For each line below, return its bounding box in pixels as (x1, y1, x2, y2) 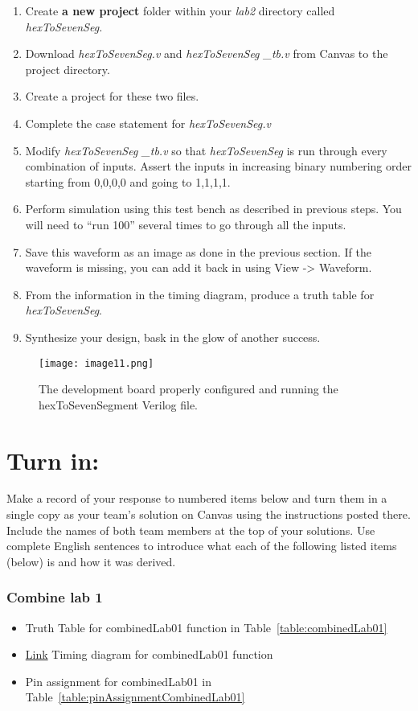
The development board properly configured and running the (39, 380, 338, 397)
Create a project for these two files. (25, 88, 199, 105)
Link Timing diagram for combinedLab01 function (25, 646, 273, 663)
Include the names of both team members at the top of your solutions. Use (6, 521, 375, 538)
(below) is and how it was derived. (6, 553, 176, 569)
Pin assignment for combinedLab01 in (25, 672, 212, 689)
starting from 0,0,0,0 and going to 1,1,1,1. (25, 173, 231, 190)
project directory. (25, 60, 110, 77)
